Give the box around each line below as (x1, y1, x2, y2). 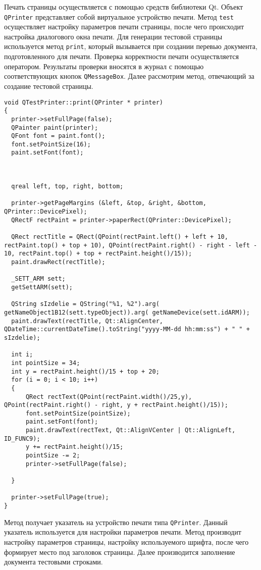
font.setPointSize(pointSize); (25, 409, 131, 417)
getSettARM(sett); (11, 283, 73, 291)
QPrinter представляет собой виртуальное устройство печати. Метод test (4, 11, 234, 22)
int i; (11, 351, 33, 358)
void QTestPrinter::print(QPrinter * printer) (4, 98, 163, 106)
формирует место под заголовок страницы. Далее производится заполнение (4, 546, 235, 557)
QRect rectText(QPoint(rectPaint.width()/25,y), (25, 393, 192, 400)
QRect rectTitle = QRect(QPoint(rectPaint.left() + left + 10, (11, 233, 228, 241)
